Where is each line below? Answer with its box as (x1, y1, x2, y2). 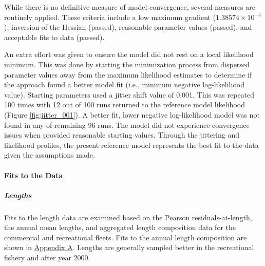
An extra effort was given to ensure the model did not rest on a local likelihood (4, 49, 254, 60)
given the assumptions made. (4, 149, 95, 160)
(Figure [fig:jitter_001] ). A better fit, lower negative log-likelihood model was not (4, 109, 260, 120)
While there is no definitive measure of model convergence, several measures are (4, 2, 255, 12)
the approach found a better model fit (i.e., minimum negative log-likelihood (4, 79, 244, 90)
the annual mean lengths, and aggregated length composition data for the (4, 222, 236, 233)
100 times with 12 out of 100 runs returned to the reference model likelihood (4, 99, 245, 110)
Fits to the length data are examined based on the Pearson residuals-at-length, (4, 212, 252, 222)
